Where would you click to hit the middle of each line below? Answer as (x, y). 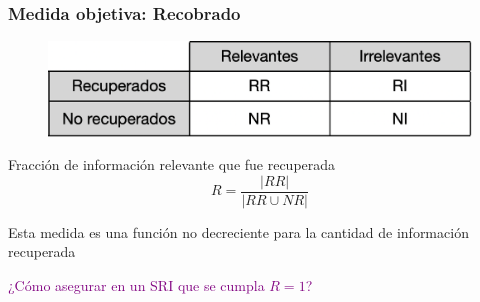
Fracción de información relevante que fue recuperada (172, 164)
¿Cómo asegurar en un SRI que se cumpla (136, 284)
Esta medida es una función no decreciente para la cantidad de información (238, 231)
